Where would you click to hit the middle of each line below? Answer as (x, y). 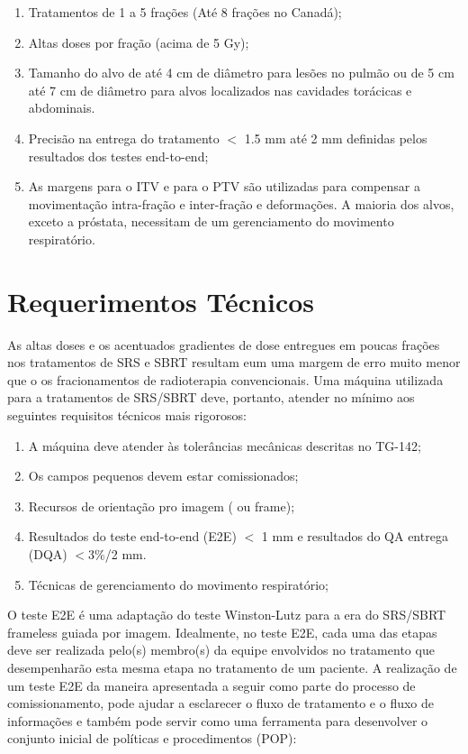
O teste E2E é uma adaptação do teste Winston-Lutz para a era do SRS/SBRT (227, 615)
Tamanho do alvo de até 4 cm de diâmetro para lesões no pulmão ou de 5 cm (241, 73)
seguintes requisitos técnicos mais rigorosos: (127, 415)
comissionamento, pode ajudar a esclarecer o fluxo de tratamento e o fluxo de (221, 703)
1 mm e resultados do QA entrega (355, 536)
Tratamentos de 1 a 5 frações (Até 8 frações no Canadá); (185, 12)
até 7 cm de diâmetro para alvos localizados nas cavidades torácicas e (220, 90)
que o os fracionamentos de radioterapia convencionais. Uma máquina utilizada (225, 379)
